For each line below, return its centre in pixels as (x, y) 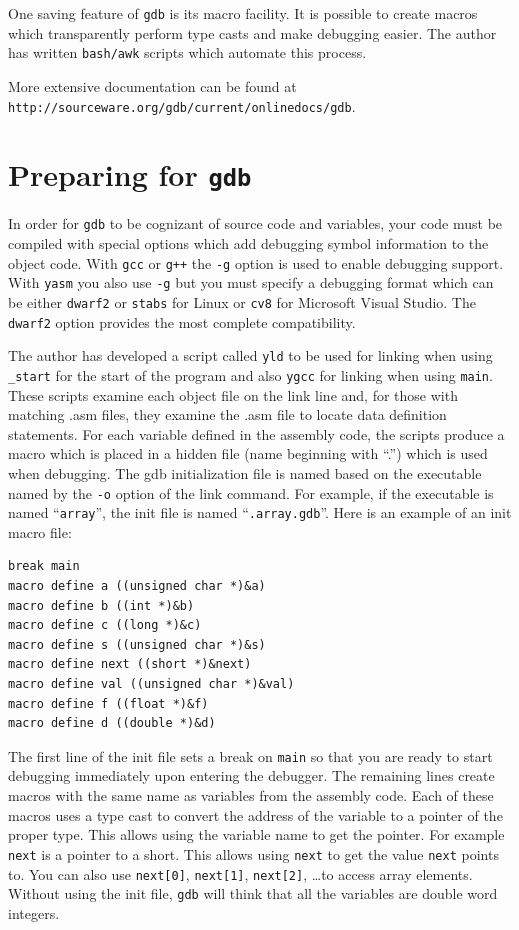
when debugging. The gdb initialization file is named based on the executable (245, 472)
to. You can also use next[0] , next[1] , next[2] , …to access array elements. (240, 873)
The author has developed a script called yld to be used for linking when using (250, 355)
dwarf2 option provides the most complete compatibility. (182, 321)
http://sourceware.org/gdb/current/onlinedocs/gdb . (182, 105)
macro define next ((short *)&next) (130, 664)
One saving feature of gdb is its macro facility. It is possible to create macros (243, 13)
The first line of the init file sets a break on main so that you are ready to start (250, 755)
